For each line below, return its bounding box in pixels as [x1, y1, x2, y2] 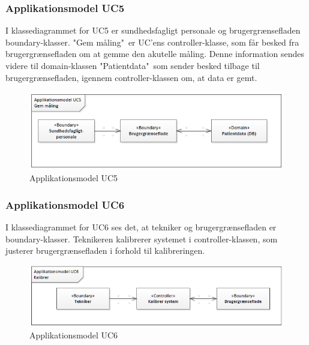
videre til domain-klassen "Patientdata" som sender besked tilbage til [5, 59, 260, 71]
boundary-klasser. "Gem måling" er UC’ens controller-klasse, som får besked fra [5, 35, 299, 48]
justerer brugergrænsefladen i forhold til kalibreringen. [5, 244, 205, 257]
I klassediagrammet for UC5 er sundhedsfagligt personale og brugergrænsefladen [5, 24, 301, 37]
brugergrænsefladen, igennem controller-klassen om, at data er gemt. [5, 71, 257, 83]
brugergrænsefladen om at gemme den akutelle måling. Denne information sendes [5, 47, 304, 60]
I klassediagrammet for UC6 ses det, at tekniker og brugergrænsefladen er [5, 221, 277, 233]
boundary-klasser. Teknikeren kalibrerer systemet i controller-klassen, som [5, 232, 278, 245]
